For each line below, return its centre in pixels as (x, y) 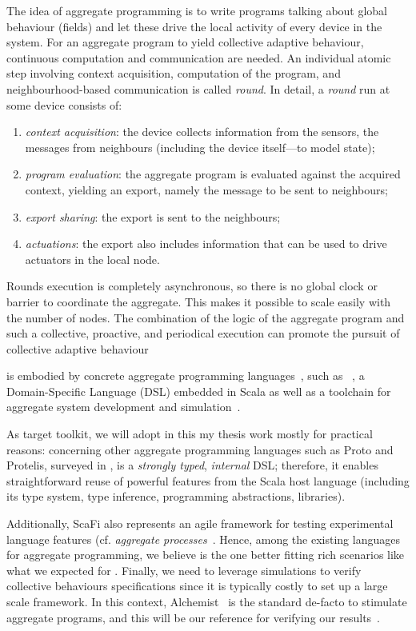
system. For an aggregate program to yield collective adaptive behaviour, (185, 42)
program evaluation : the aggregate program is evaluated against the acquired (213, 174)
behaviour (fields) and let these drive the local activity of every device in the (194, 26)
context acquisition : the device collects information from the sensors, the (202, 132)
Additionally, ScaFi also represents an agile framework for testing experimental (200, 523)
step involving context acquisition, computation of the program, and (174, 73)
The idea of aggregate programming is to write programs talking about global (197, 10)
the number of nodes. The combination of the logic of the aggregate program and (206, 317)
